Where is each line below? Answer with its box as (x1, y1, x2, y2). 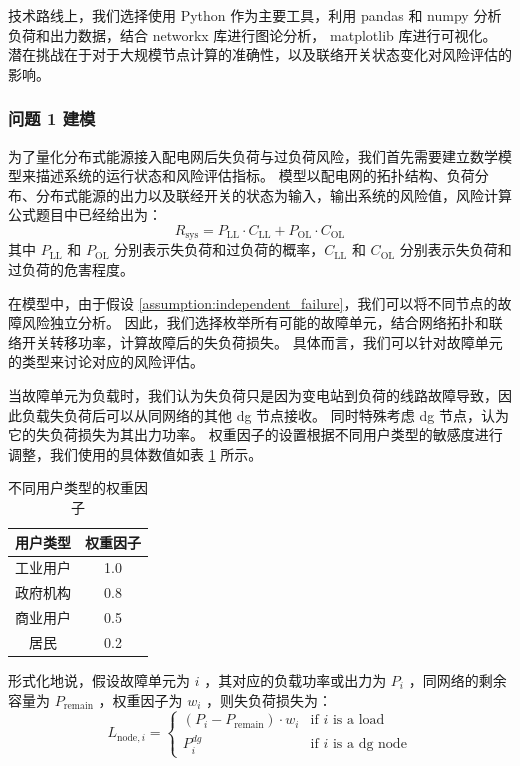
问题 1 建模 (8, 106, 96, 131)
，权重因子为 (98, 689, 183, 710)
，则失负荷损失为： (206, 689, 333, 710)
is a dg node (332, 737, 407, 752)
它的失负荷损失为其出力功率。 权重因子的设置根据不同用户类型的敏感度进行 (8, 424, 503, 445)
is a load (332, 713, 385, 728)
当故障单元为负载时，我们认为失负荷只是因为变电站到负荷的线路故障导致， (8, 384, 498, 405)
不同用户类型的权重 (8, 477, 134, 498)
